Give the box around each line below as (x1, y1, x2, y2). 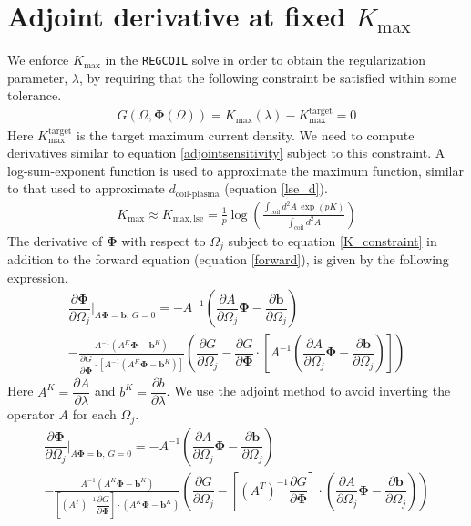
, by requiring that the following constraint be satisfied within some (79, 67, 456, 87)
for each (72, 405, 117, 424)
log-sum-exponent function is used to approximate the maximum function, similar (7, 160, 464, 180)
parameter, (7, 67, 68, 87)
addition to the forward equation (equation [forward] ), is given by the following (7, 250, 449, 269)
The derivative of (7, 231, 103, 250)
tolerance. (7, 86, 62, 105)
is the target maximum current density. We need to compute (77, 125, 415, 144)
